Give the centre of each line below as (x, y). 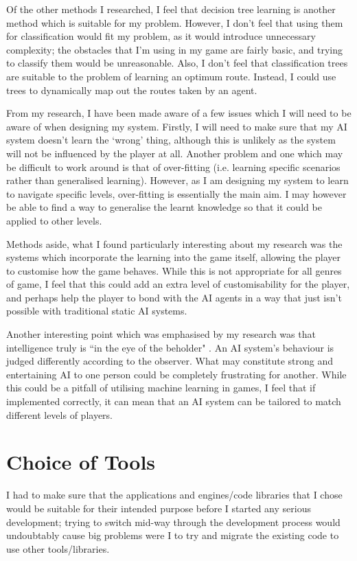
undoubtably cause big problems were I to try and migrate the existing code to (173, 535)
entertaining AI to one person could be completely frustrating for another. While (176, 374)
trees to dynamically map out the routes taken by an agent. (132, 90)
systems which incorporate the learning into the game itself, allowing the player (173, 257)
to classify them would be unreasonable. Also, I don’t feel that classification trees (177, 63)
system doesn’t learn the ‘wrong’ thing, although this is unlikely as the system (171, 140)
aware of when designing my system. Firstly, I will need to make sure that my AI (177, 126)
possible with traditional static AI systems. (97, 311)
